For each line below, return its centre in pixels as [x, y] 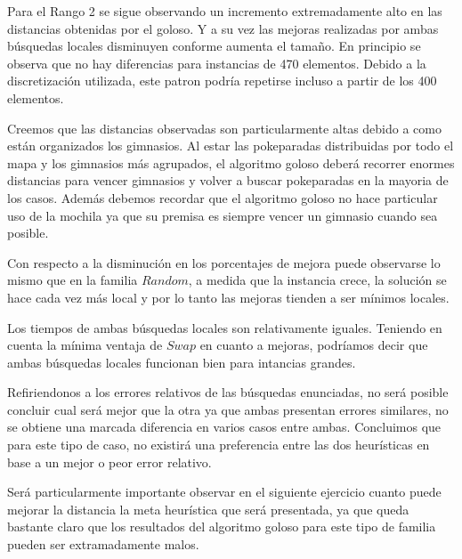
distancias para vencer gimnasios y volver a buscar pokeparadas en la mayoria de [228, 180]
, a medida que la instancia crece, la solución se [317, 280]
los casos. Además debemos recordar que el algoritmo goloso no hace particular [223, 197]
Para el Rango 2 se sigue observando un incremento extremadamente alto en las [225, 11]
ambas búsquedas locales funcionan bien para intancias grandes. [182, 362]
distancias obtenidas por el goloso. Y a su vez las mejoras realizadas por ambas [223, 28]
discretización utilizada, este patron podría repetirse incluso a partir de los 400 [222, 81]
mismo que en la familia [73, 280]
